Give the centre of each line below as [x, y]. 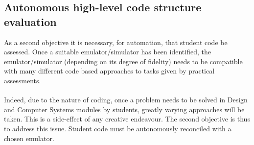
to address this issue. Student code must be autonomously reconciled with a [118, 128]
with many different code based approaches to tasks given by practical [109, 71]
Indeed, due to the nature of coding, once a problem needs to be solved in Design [126, 100]
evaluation [30, 21]
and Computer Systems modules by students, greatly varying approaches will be [124, 109]
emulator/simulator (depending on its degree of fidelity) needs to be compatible [123, 61]
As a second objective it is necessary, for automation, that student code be [116, 42]
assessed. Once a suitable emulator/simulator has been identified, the [107, 52]
